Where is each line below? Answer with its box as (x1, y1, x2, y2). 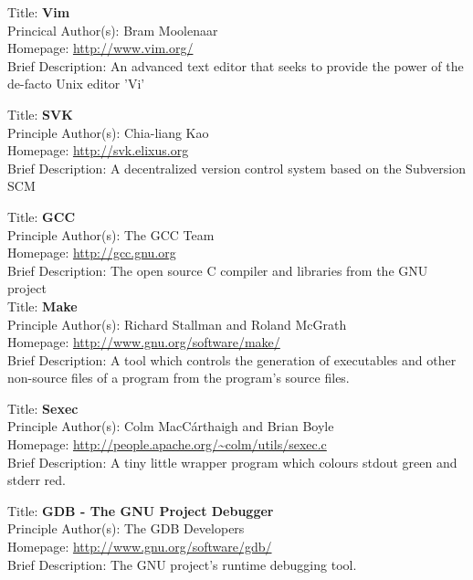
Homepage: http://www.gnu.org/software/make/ (7, 332, 280, 352)
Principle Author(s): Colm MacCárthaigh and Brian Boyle (7, 417, 334, 436)
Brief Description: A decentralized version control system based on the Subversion (7, 158, 466, 177)
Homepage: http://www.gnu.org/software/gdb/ (7, 537, 272, 556)
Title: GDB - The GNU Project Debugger (7, 501, 274, 520)
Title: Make (7, 296, 78, 315)
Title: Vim (7, 3, 70, 21)
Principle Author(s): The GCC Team (7, 225, 215, 244)
